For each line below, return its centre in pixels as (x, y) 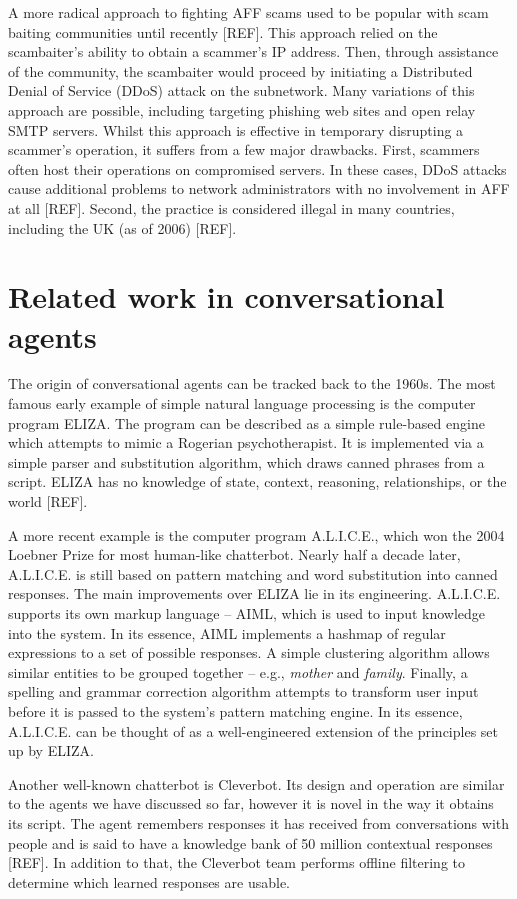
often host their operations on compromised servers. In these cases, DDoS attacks (257, 168)
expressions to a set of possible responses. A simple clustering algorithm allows (249, 652)
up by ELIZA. (51, 750)
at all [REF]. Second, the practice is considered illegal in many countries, (231, 207)
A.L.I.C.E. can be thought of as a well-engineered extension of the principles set (253, 730)
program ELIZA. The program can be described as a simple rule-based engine (246, 422)
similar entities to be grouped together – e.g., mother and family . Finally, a (238, 671)
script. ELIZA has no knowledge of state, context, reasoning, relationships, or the (257, 481)
